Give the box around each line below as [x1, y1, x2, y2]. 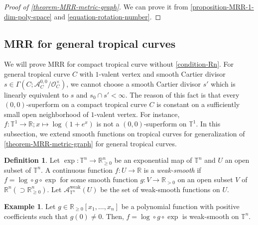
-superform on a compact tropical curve [26, 99, 147, 110]
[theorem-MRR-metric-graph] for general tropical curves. [4, 138, 177, 148]
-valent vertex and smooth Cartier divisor [99, 68, 226, 79]
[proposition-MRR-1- [190, 1, 254, 11]
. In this [196, 118, 221, 129]
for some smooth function [60, 174, 138, 185]
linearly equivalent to [4, 89, 69, 100]
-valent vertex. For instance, [94, 109, 180, 119]
